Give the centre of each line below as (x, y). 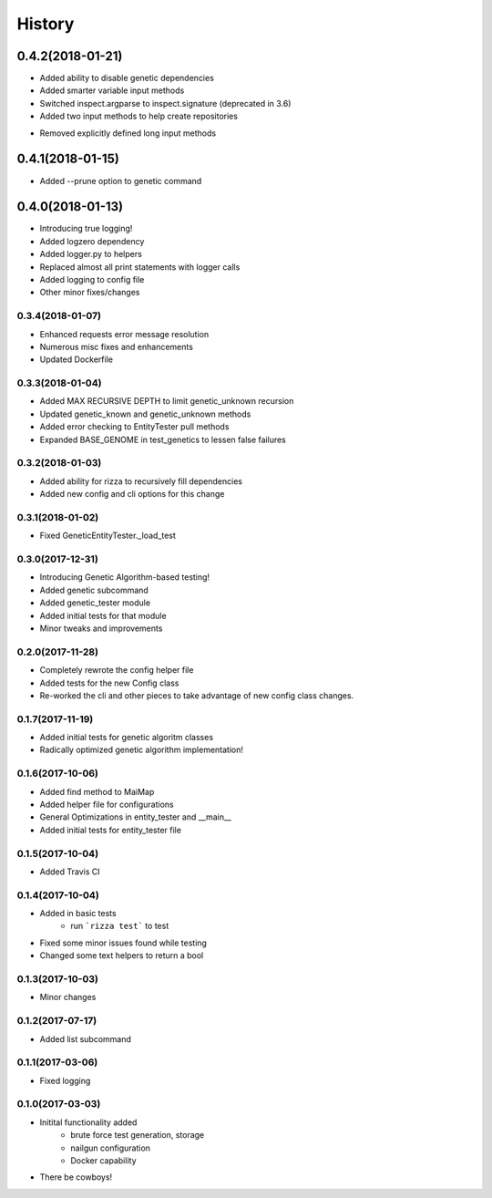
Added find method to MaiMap (97, 791)
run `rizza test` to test (120, 926)
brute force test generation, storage (138, 1135)
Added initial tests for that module (103, 615)
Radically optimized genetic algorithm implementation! (142, 750)
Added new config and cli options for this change (132, 494)
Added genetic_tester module (95, 603)
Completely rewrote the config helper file (117, 670)
